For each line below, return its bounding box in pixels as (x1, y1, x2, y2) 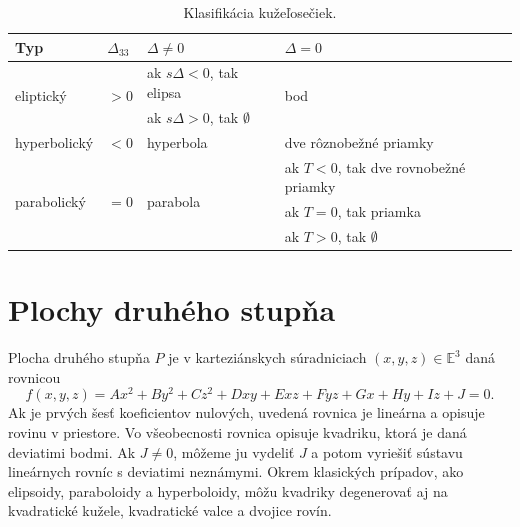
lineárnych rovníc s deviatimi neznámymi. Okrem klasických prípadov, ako (8, 461, 464, 482)
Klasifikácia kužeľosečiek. (183, 2, 337, 22)
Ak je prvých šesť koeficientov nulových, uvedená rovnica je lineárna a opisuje (8, 402, 485, 423)
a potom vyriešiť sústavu (311, 441, 463, 462)
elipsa (146, 82, 182, 103)
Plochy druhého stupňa (8, 289, 336, 330)
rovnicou (8, 366, 61, 387)
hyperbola (146, 131, 208, 152)
